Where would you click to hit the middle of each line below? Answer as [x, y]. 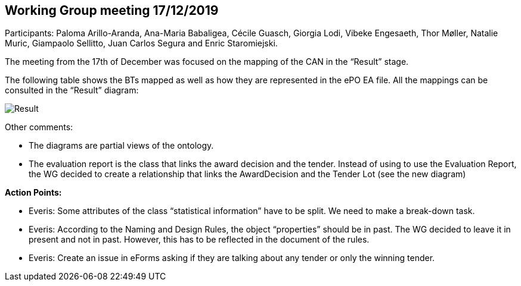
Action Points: [33, 193]
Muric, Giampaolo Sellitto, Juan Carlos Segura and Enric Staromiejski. [141, 43]
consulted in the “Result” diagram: [72, 90]
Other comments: [39, 127]
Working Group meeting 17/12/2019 [112, 10]
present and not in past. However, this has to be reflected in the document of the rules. [199, 240]
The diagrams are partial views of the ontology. [121, 146]
